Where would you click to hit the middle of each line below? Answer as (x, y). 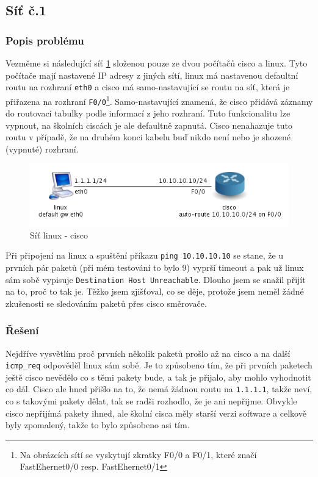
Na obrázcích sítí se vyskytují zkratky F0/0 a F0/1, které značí (138, 454)
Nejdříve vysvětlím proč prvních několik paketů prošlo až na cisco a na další (148, 353)
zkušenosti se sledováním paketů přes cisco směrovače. (106, 303)
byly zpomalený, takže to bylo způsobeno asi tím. (98, 425)
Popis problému (45, 40)
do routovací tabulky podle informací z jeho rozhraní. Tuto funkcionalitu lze (148, 113)
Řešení (22, 330)
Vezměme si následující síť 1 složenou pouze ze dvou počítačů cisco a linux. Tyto (157, 63)
